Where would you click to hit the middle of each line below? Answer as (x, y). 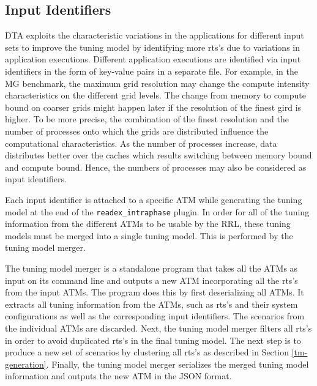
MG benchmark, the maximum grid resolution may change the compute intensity (157, 83)
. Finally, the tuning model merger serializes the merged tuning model (177, 364)
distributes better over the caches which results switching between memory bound (158, 155)
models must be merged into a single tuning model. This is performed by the (149, 235)
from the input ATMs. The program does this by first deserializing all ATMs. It (155, 292)
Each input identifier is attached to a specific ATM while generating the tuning (154, 199)
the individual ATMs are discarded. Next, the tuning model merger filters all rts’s (158, 328)
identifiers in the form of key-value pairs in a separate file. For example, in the (151, 71)
